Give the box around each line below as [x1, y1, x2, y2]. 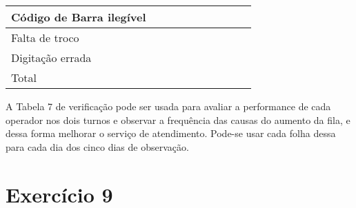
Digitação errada [11, 50, 92, 65]
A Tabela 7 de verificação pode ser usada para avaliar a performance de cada [6, 99, 331, 113]
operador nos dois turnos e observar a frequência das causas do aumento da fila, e [6, 112, 350, 127]
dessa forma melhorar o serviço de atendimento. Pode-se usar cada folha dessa [6, 126, 336, 141]
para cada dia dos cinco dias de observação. [6, 139, 189, 154]
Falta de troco [11, 30, 79, 45]
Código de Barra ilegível [11, 9, 146, 25]
